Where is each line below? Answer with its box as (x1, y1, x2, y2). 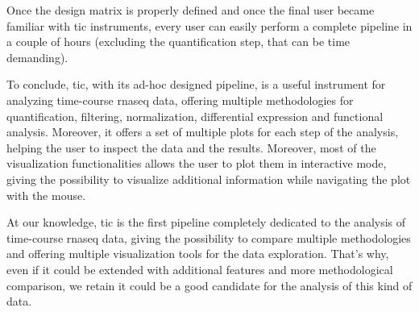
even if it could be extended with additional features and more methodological (6, 260, 393, 277)
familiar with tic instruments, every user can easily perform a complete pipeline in (6, 17, 413, 34)
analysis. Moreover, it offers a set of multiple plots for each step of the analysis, (6, 123, 399, 140)
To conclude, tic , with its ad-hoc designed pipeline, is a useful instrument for (6, 76, 386, 93)
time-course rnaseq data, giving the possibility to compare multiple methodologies (6, 229, 411, 246)
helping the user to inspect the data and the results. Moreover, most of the (6, 139, 376, 156)
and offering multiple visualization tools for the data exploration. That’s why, (6, 245, 389, 262)
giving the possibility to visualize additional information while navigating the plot (6, 170, 411, 187)
